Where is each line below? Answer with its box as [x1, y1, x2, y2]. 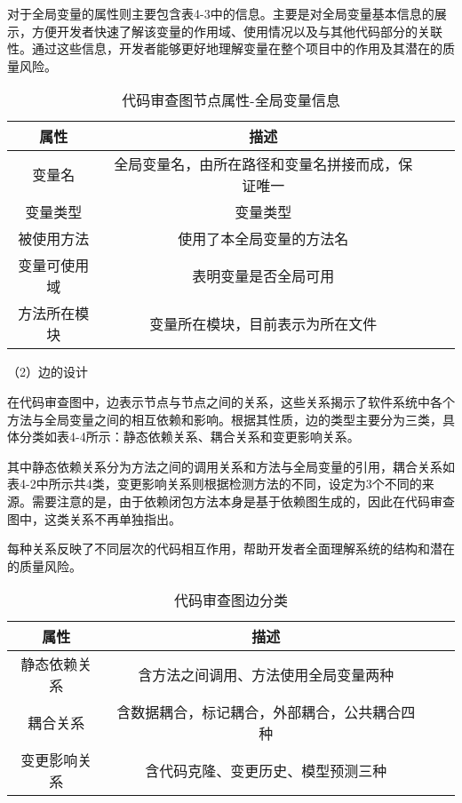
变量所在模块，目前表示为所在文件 [149, 314, 378, 335]
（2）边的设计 [7, 362, 88, 381]
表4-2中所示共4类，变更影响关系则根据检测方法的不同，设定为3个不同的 [7, 474, 422, 493]
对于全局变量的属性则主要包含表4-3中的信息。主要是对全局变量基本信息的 [7, 4, 434, 22]
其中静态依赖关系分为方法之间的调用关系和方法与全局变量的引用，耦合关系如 [7, 457, 455, 475]
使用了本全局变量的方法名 [178, 228, 349, 250]
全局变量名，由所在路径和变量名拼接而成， [114, 154, 399, 175]
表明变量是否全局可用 [192, 266, 335, 287]
